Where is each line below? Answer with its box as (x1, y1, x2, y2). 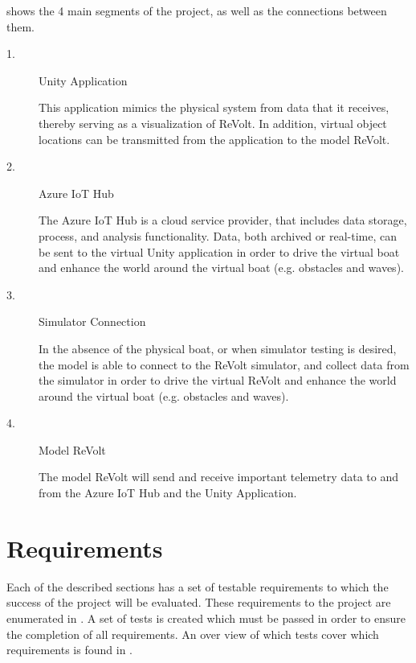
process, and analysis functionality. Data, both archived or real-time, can (39, 227, 397, 244)
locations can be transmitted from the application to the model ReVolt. (39, 130, 390, 147)
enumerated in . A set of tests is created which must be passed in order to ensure (6, 609, 406, 626)
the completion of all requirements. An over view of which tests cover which (6, 625, 379, 642)
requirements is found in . (6, 641, 133, 658)
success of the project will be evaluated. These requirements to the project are (6, 594, 391, 611)
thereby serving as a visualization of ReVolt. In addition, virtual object (39, 114, 387, 131)
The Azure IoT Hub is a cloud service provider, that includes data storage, (39, 212, 407, 229)
